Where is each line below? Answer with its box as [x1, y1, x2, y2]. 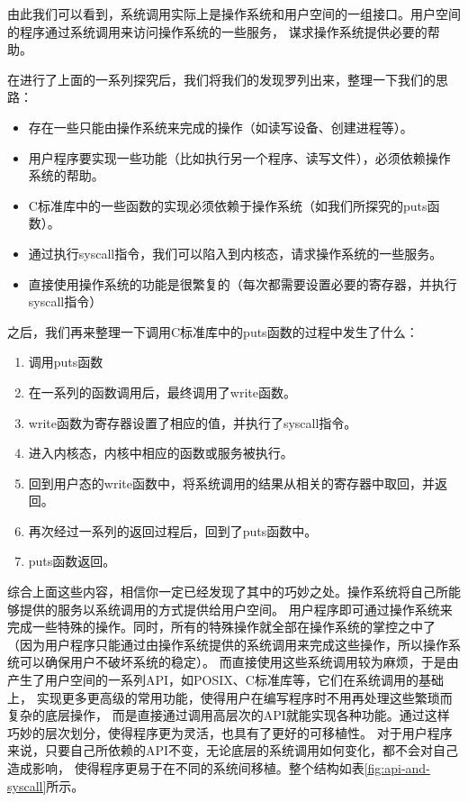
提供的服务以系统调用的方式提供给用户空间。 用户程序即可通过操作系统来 [19, 599, 453, 618]
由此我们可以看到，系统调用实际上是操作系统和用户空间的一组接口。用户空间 [7, 5, 461, 23]
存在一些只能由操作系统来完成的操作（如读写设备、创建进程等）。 [28, 117, 413, 136]
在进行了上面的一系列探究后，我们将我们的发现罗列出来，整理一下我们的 [7, 69, 436, 88]
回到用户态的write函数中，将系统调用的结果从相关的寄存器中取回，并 [28, 473, 435, 492]
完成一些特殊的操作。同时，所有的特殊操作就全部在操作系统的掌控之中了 [7, 617, 436, 636]
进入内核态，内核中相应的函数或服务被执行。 [28, 443, 293, 462]
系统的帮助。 [28, 166, 104, 185]
